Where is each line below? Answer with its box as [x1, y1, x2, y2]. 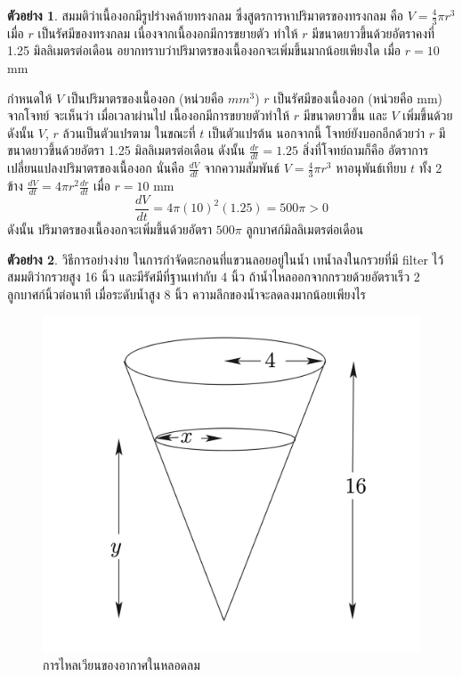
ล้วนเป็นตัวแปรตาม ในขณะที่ [62, 123, 196, 142]
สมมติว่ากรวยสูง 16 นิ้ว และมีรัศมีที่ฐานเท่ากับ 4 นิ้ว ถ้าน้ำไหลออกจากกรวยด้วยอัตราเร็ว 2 [7, 267, 420, 286]
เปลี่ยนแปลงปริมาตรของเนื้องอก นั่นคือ [7, 159, 184, 177]
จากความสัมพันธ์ [204, 159, 280, 177]
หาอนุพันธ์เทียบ [336, 159, 407, 177]
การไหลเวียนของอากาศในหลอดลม [43, 656, 200, 674]
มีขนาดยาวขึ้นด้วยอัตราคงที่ [312, 23, 435, 42]
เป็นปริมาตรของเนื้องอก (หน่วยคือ [67, 88, 224, 107]
